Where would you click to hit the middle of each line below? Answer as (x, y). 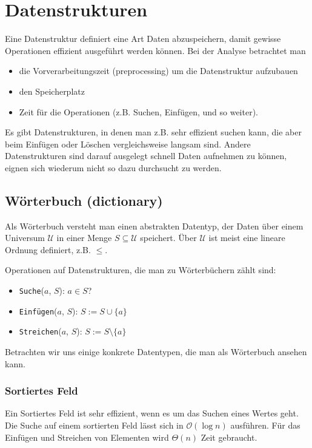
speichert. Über (168, 238)
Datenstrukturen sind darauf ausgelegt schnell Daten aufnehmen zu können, (146, 156)
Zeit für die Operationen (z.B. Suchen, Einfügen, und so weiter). (138, 111)
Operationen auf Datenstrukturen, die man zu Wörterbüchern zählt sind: (141, 270)
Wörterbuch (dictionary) (84, 200)
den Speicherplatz (52, 91)
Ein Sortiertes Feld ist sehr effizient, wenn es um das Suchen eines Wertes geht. (152, 413)
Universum (25, 238)
